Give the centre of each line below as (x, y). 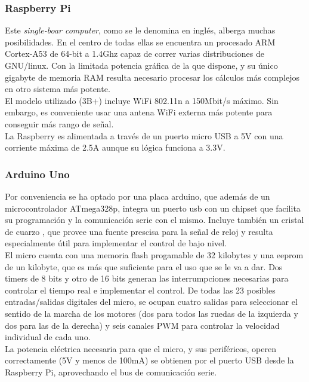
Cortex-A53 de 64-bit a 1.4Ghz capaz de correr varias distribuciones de (135, 54)
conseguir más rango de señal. (59, 123)
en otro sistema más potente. (58, 89)
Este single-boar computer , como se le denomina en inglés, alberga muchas (140, 30)
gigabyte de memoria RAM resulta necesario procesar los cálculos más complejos (152, 77)
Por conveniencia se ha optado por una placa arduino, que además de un (137, 196)
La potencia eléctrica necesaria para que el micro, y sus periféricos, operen (140, 348)
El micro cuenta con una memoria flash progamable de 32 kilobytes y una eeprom (154, 254)
